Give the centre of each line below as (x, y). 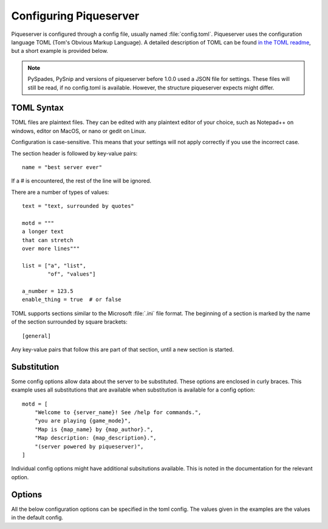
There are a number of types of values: (60, 192)
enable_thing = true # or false (72, 300)
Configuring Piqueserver (75, 16)
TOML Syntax (37, 108)
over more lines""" (51, 249)
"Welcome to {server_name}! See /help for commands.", (118, 413)
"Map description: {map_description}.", (96, 438)
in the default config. (37, 517)
